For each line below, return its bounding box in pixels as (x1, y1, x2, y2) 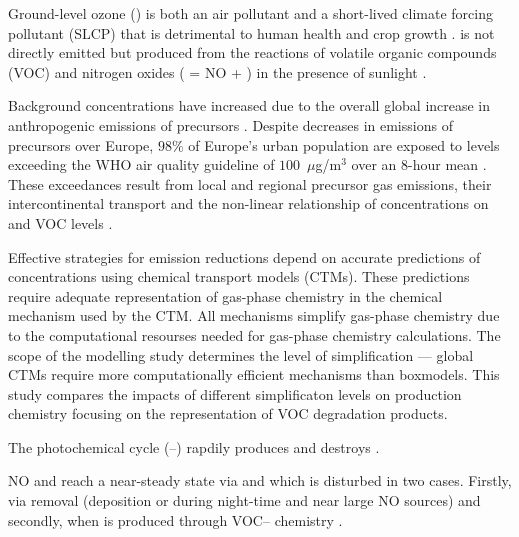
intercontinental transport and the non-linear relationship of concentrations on (8, 193, 489, 214)
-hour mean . (408, 154, 487, 175)
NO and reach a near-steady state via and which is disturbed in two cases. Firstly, (8, 470, 512, 491)
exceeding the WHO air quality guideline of (8, 154, 275, 175)
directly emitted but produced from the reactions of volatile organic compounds (8, 42, 497, 63)
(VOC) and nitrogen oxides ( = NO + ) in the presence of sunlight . (8, 61, 427, 82)
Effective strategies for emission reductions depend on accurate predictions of (8, 246, 481, 267)
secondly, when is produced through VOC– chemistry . (8, 509, 343, 530)
